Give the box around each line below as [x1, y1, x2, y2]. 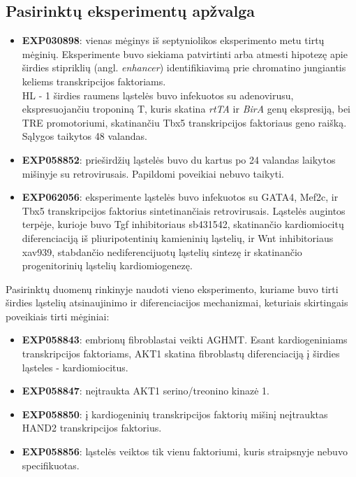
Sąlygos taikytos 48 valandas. [22, 129, 147, 143]
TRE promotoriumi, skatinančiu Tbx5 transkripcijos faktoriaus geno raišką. [22, 115, 347, 129]
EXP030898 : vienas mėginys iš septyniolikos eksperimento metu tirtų [22, 33, 325, 48]
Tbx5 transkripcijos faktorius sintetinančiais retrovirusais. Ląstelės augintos [22, 203, 346, 218]
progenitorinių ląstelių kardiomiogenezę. [22, 258, 193, 273]
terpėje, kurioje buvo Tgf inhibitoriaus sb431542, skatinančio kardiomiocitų [22, 217, 344, 232]
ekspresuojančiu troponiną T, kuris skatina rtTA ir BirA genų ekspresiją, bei [22, 101, 350, 116]
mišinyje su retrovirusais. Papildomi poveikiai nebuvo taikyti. [22, 166, 284, 180]
